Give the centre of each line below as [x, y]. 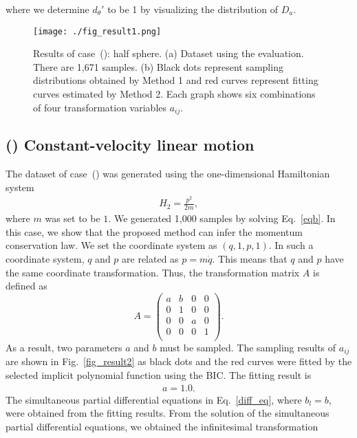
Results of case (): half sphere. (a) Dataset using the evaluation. [169, 53]
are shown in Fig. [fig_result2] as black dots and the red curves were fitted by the [179, 361]
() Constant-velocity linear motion [130, 145]
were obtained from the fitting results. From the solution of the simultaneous [167, 413]
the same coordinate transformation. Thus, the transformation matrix [153, 272]
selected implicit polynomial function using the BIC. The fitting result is [159, 375]
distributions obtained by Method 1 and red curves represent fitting [176, 80]
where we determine [47, 9]
